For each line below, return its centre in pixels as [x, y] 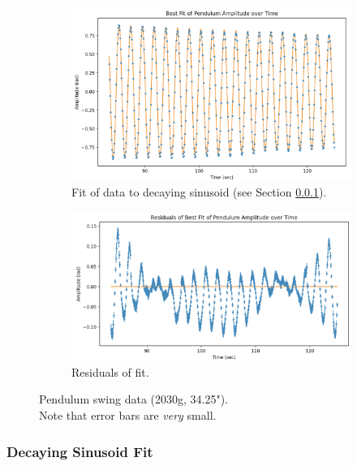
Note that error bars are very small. [128, 415]
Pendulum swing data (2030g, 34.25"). [134, 399]
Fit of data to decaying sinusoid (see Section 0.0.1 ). [199, 192]
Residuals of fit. [110, 371]
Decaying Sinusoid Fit [80, 451]
